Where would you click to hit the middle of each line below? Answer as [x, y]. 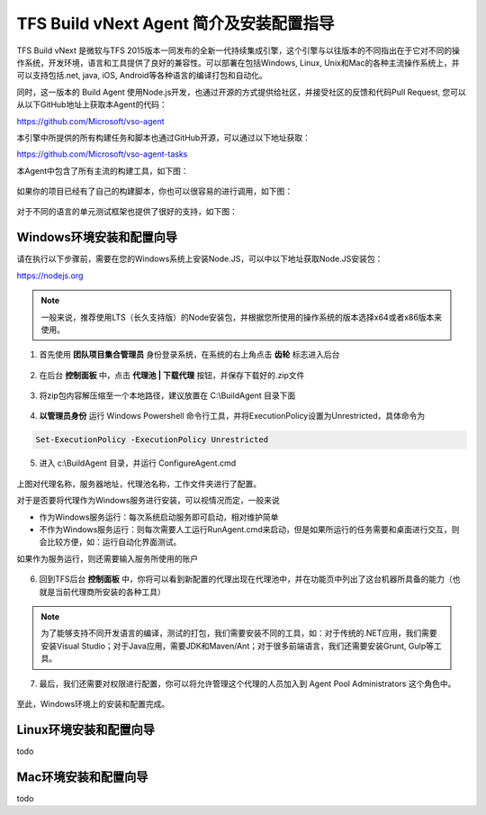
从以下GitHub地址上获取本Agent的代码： [92, 104]
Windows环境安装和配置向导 [97, 237]
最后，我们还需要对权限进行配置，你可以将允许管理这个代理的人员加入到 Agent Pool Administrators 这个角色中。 [247, 684]
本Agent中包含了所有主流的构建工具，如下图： [103, 170]
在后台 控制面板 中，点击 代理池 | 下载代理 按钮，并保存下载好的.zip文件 [172, 375]
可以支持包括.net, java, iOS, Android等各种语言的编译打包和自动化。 [142, 76]
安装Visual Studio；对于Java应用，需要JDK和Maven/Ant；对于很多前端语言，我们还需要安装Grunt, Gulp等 [237, 646]
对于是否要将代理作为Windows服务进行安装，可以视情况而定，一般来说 [148, 501]
